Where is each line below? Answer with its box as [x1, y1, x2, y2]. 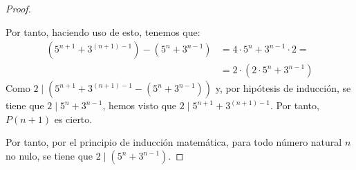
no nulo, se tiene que [6, 149, 93, 163]
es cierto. [54, 111, 93, 126]
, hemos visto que [102, 98, 177, 113]
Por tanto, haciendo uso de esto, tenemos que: [6, 24, 200, 39]
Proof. [6, 1, 31, 15]
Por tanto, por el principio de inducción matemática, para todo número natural [6, 135, 342, 149]
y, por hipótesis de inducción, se [215, 81, 351, 95]
